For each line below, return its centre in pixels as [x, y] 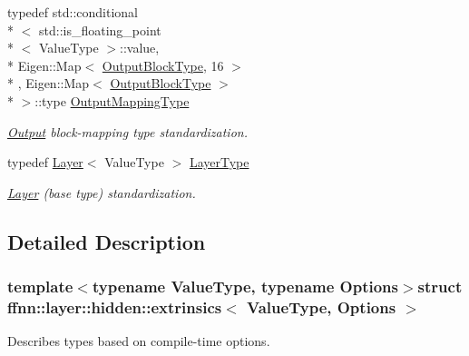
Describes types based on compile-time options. [139, 341]
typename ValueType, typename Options [245, 287]
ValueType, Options [322, 307]
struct [440, 287]
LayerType [219, 162]
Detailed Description [107, 241]
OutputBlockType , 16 [163, 65]
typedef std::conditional [73, 12]
